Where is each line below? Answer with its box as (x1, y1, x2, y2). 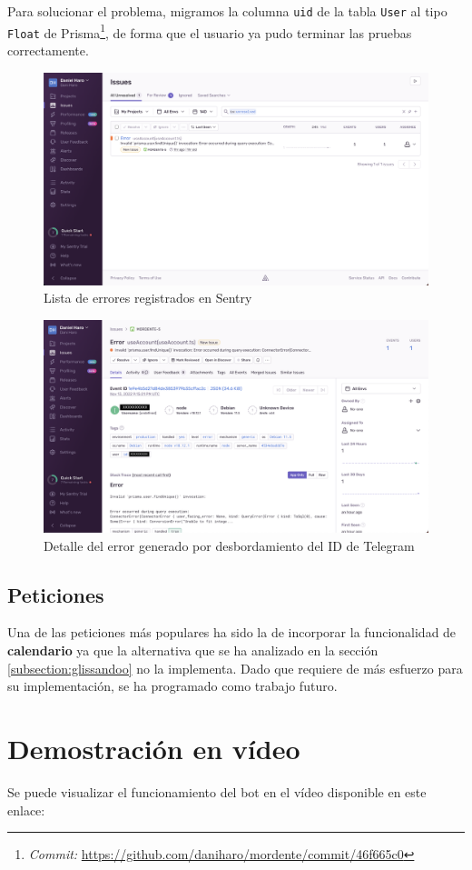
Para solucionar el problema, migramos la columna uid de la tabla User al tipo (7, 2, 447, 20)
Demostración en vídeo (7, 730, 300, 766)
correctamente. (7, 40, 89, 59)
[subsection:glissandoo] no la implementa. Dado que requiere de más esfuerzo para (7, 658, 463, 677)
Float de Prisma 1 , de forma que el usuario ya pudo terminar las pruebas (7, 20, 412, 42)
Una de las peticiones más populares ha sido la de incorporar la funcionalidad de (7, 623, 457, 642)
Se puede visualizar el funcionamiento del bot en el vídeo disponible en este (7, 782, 427, 801)
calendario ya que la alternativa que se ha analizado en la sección (7, 641, 379, 660)
